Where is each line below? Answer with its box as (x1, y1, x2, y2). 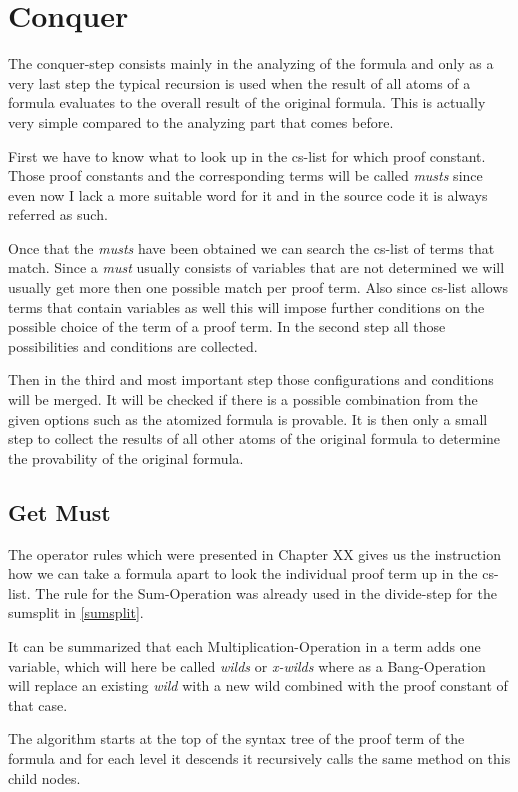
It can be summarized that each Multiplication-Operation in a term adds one (8, 635, 481, 656)
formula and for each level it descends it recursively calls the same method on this (8, 747, 511, 768)
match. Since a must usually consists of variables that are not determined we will (8, 257, 505, 278)
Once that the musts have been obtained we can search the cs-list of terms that (8, 237, 495, 258)
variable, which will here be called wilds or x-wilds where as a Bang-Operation (8, 655, 486, 676)
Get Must (8, 496, 111, 527)
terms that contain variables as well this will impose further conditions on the (8, 296, 485, 317)
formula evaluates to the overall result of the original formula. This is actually (8, 92, 486, 113)
